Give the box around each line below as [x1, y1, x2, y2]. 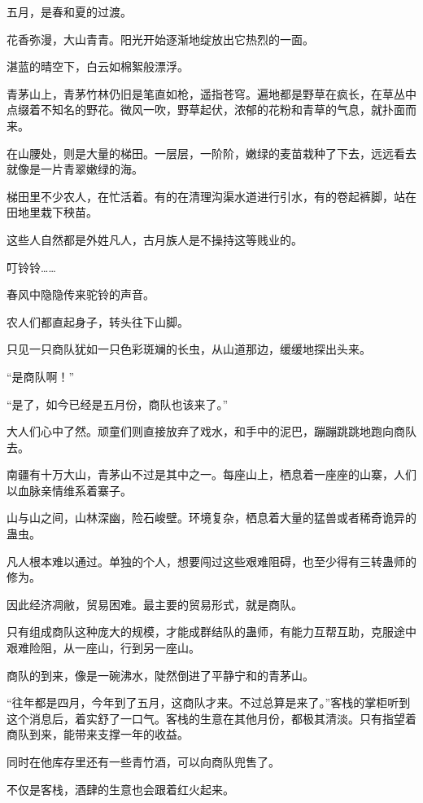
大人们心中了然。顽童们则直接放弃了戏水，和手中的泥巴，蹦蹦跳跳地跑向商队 [7, 423, 416, 440]
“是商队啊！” [7, 367, 75, 384]
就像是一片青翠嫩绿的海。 [7, 160, 143, 178]
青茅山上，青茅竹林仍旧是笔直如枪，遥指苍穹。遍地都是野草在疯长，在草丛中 [7, 85, 416, 102]
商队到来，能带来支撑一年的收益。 [7, 726, 189, 743]
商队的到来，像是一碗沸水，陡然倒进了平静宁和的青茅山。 [7, 666, 314, 683]
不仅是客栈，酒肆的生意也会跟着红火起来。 [7, 780, 234, 797]
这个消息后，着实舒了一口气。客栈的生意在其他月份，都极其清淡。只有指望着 [7, 709, 416, 726]
